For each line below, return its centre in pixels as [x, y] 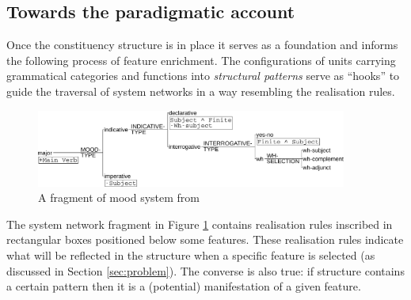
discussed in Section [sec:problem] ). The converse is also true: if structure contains [205, 270]
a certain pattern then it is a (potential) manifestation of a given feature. [184, 286]
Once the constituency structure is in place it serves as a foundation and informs [202, 45]
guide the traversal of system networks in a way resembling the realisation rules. [201, 91]
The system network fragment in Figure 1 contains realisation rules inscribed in [200, 224]
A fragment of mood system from [119, 197]
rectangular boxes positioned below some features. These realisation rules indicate [205, 239]
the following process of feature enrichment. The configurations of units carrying [201, 60]
